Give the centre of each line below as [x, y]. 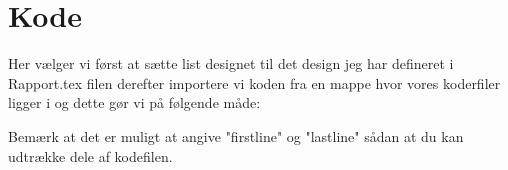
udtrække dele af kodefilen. [90, 155]
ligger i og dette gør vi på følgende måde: [134, 102]
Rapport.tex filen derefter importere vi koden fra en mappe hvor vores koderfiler [254, 82]
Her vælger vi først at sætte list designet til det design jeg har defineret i [231, 63]
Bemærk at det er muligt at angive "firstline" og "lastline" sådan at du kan [236, 135]
